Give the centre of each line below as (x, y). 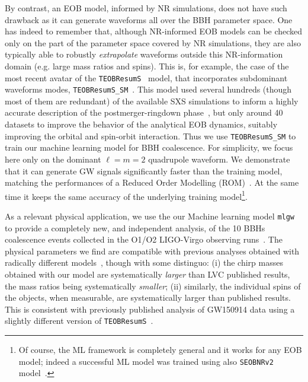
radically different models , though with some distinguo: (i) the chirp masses (144, 262)
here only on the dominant (53, 159)
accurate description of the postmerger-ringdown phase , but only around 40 (144, 112)
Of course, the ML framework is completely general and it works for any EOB (160, 349)
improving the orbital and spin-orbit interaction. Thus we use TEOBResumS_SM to (150, 136)
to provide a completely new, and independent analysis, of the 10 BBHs (135, 227)
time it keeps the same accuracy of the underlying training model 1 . (126, 195)
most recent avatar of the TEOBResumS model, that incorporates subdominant (146, 77)
